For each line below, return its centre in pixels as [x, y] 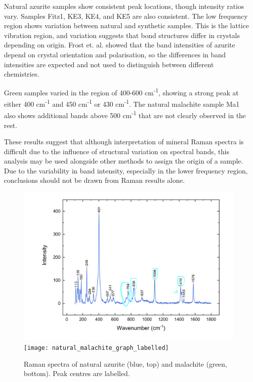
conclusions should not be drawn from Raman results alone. [94, 180]
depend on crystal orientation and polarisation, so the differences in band [115, 54]
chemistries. [22, 74]
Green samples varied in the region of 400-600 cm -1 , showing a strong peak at [121, 91]
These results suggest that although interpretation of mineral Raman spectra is [124, 142]
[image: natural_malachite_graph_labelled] [96, 348]
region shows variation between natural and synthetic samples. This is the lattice [126, 25]
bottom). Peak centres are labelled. [77, 373]
